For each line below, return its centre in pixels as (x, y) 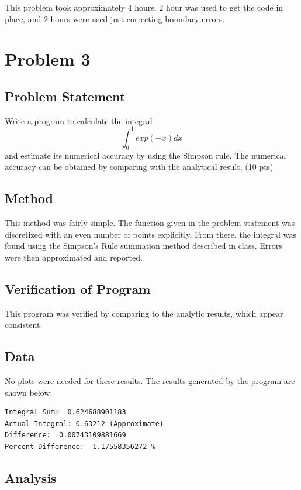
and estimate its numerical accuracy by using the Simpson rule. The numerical (146, 155)
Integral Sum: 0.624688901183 (65, 412)
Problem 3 (48, 59)
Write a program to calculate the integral (79, 120)
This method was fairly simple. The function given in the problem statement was (150, 223)
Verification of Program (78, 288)
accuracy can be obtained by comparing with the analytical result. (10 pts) (139, 167)
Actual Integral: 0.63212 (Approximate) (84, 424)
